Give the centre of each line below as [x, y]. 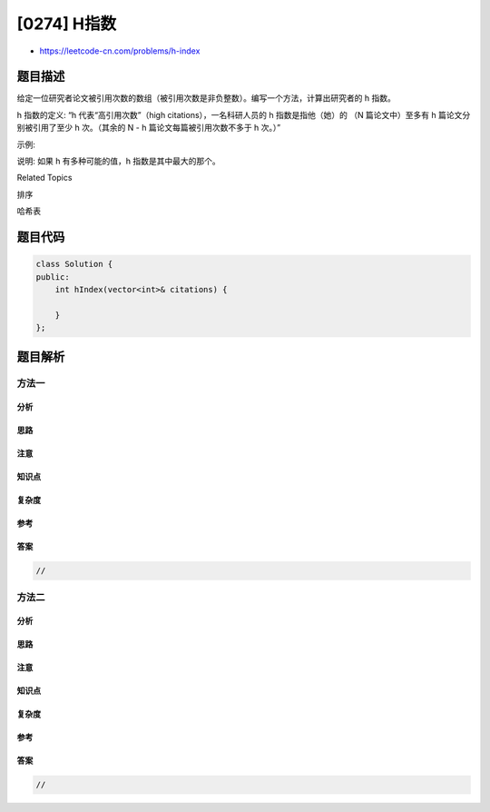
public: [53, 277]
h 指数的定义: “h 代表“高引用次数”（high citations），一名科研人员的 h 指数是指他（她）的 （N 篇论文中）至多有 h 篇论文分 [244, 114]
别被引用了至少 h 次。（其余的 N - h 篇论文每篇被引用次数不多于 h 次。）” [149, 128]
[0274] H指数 [67, 24]
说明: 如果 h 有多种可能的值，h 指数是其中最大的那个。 [119, 161]
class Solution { [74, 264]
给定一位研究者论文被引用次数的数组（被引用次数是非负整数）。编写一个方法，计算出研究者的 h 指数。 [206, 98]
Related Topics [44, 178]
